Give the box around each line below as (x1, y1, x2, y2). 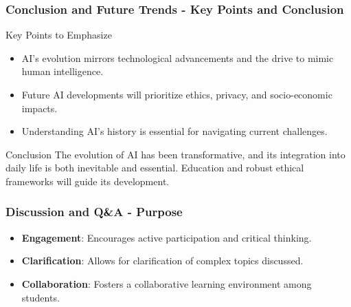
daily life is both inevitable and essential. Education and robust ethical (5, 160, 304, 175)
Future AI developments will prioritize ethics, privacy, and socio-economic (21, 87, 332, 101)
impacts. (21, 100, 58, 115)
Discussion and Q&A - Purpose (5, 203, 183, 220)
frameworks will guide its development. (5, 173, 170, 188)
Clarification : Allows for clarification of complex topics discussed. (21, 253, 304, 268)
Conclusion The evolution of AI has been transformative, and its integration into (5, 147, 346, 161)
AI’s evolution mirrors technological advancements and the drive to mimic (21, 50, 334, 65)
